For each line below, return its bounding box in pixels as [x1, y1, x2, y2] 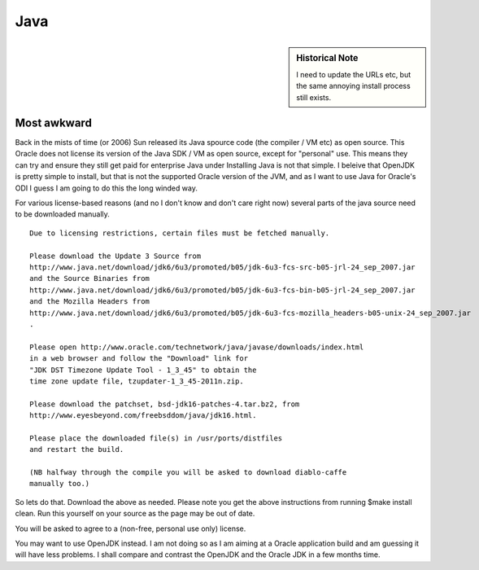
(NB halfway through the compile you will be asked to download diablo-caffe [29, 468, 347, 477]
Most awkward [15, 116, 93, 129]
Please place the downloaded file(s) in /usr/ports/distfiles [29, 433, 283, 443]
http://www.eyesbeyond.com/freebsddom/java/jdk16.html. [29, 411, 257, 420]
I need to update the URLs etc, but [296, 69, 412, 79]
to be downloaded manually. [15, 209, 110, 219]
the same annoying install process [296, 81, 411, 91]
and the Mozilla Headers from [29, 297, 150, 306]
